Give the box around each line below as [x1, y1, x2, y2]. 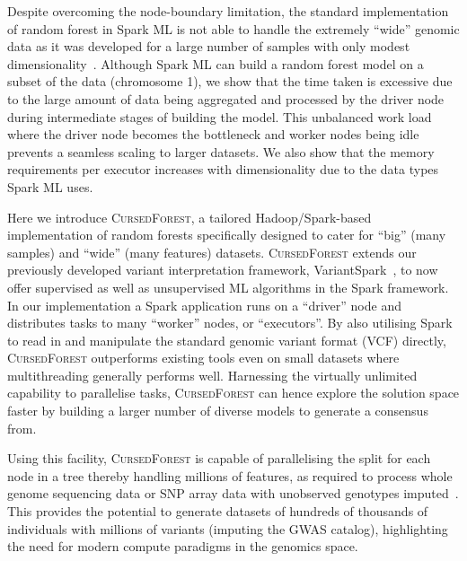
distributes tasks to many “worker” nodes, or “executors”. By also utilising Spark [7, 313, 453, 332]
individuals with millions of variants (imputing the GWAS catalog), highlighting [7, 519, 448, 538]
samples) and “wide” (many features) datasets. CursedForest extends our [7, 242, 417, 261]
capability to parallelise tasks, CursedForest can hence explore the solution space [7, 383, 460, 402]
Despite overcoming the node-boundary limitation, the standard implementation [7, 2, 449, 20]
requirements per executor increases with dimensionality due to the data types [7, 160, 439, 179]
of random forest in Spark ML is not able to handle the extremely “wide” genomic [7, 19, 460, 38]
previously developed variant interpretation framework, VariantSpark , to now [7, 260, 438, 279]
